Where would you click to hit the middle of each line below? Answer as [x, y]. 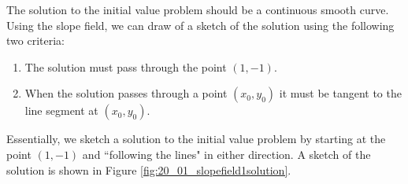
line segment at [61, 110]
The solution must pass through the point [126, 66]
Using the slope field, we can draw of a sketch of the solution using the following [200, 25]
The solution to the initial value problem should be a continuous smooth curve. [198, 9]
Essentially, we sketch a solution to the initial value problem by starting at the [196, 139]
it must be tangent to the [340, 93]
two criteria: [35, 40]
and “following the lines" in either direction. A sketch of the [226, 154]
